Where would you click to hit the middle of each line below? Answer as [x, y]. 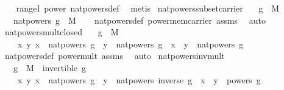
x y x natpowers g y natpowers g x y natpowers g [130, 43]
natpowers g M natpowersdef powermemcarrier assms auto [139, 20]
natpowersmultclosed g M [62, 32]
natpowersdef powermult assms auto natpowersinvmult [115, 56]
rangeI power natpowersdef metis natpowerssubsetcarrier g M [148, 8]
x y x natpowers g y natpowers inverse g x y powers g [139, 79]
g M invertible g [50, 67]
